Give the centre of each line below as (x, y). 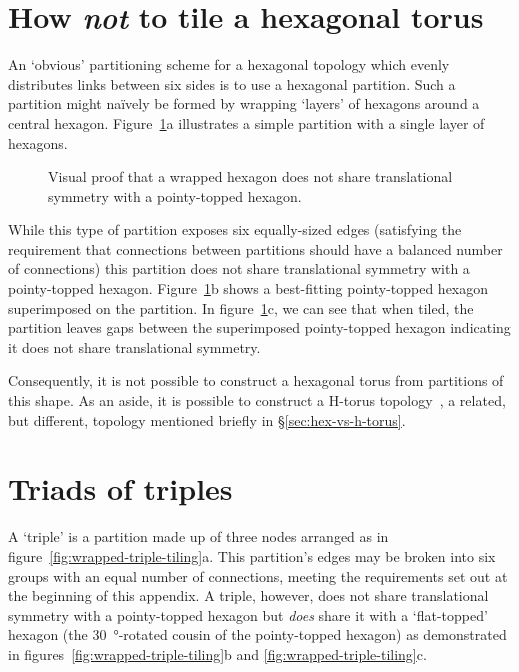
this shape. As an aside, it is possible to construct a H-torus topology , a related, (257, 400)
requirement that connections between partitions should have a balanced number (255, 248)
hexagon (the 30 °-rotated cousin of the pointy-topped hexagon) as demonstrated (257, 634)
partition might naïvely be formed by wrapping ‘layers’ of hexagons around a (244, 103)
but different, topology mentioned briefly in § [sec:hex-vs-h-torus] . (207, 419)
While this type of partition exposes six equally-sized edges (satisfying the (235, 229)
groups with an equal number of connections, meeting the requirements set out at (258, 575)
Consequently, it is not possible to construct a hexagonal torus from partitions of (256, 380)
